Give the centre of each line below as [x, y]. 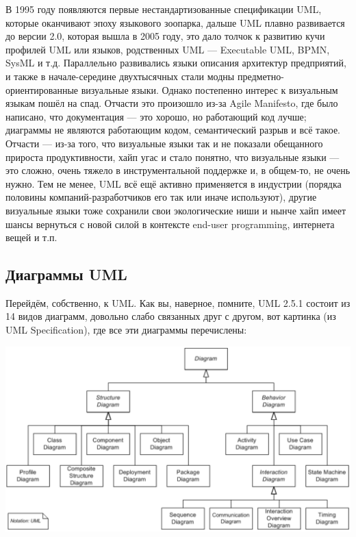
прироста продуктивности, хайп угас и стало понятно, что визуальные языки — [173, 157]
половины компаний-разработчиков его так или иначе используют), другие [161, 197]
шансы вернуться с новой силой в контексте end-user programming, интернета [170, 224]
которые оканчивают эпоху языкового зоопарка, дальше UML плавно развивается [175, 22]
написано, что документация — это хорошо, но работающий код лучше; [156, 116]
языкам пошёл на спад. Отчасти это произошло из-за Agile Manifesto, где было [172, 103]
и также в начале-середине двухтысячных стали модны [120, 76]
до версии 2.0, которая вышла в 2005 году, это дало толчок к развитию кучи [165, 36]
